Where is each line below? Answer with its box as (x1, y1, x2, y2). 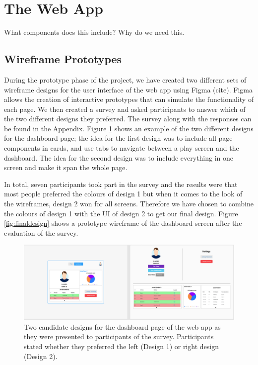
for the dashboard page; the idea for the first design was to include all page (4, 133, 233, 143)
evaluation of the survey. (4, 227, 78, 238)
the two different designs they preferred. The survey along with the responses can (4, 113, 252, 124)
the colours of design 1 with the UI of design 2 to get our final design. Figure (4, 208, 238, 218)
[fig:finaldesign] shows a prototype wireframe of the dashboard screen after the (4, 218, 242, 228)
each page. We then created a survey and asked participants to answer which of (4, 103, 246, 114)
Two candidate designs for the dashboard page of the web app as (24, 321, 221, 332)
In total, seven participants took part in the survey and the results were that (4, 179, 238, 189)
